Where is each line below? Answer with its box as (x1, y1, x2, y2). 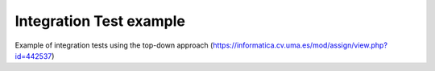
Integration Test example (14, 12, 185, 30)
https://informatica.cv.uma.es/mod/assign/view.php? (212, 40, 388, 50)
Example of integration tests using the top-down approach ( (14, 40, 213, 50)
